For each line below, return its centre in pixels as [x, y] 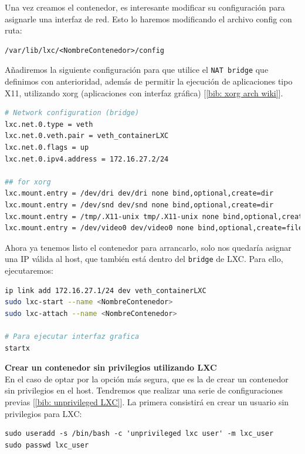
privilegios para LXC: [43, 413]
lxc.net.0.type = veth [49, 124]
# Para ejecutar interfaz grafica [72, 336]
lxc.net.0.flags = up [47, 147]
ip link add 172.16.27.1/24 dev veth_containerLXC [106, 290]
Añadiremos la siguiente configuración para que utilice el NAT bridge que [137, 70]
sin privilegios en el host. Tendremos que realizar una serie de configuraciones [144, 390]
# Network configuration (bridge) [72, 113]
